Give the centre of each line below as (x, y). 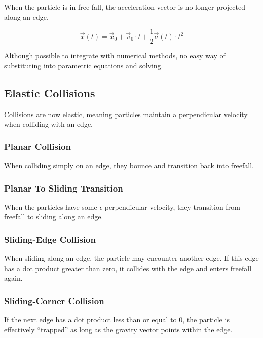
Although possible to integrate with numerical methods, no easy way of (115, 55)
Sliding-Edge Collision (50, 239)
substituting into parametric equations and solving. (84, 65)
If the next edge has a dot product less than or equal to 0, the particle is (117, 320)
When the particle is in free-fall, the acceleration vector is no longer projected (125, 7)
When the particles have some (51, 206)
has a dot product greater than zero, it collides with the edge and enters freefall (128, 268)
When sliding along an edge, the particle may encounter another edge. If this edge (131, 258)
